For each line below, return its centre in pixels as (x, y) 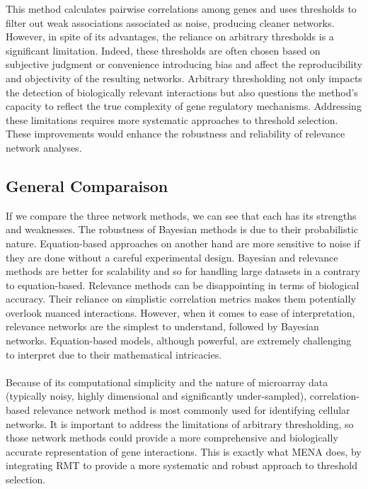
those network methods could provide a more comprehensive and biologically (172, 438)
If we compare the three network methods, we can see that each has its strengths (181, 215)
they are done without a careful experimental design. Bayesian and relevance (172, 257)
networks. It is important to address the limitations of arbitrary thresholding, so (180, 423)
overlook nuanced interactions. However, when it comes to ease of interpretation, (180, 312)
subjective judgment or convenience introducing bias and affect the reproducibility (184, 64)
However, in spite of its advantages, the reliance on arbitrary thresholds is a (170, 36)
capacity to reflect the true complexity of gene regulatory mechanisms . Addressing (184, 106)
